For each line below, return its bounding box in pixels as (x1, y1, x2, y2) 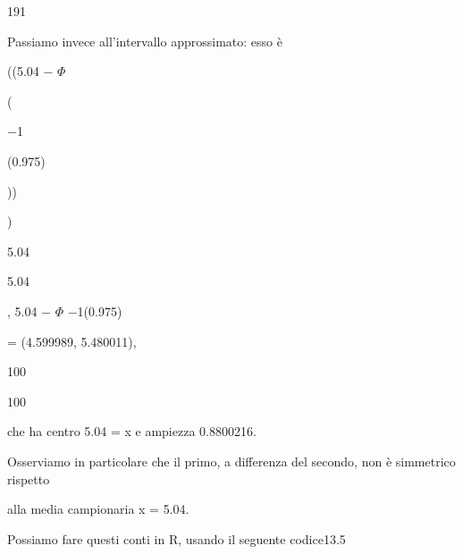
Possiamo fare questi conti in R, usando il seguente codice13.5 (7, 529, 346, 548)
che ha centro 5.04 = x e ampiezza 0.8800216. (7, 422, 257, 441)
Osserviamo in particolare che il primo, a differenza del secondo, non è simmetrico (7, 451, 456, 470)
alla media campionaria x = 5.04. (7, 499, 189, 518)
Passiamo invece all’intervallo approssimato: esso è (7, 31, 282, 50)
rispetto (7, 469, 50, 488)
